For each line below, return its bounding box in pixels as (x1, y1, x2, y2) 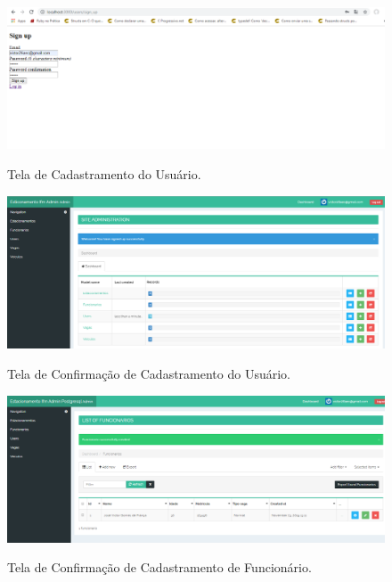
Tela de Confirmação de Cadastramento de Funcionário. (7, 558, 312, 577)
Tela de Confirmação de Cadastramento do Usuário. (7, 365, 290, 383)
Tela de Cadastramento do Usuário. (7, 165, 201, 183)
